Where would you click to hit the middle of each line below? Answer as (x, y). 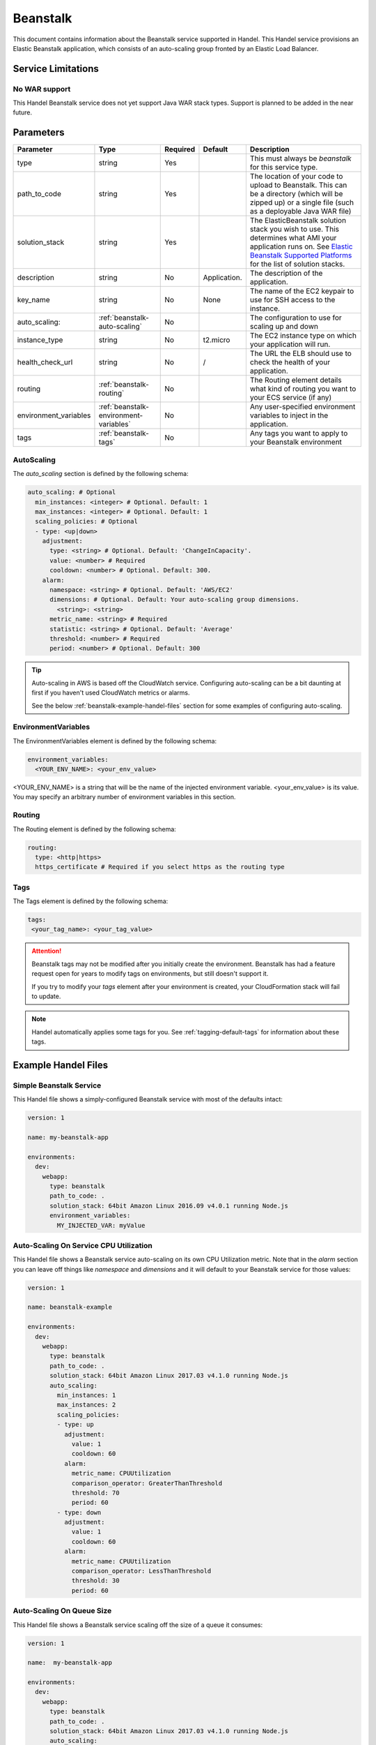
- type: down (79, 1512)
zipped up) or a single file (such (302, 202)
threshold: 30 (95, 1581)
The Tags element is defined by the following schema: (91, 901)
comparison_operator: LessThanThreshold (141, 1571)
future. (23, 112)
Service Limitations (56, 69)
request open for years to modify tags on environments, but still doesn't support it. (150, 974)
